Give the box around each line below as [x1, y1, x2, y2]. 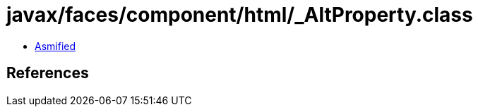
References [6, 64, 89, 82]
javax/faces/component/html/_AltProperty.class [6, 3, 473, 27]
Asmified [35, 39, 76, 52]
